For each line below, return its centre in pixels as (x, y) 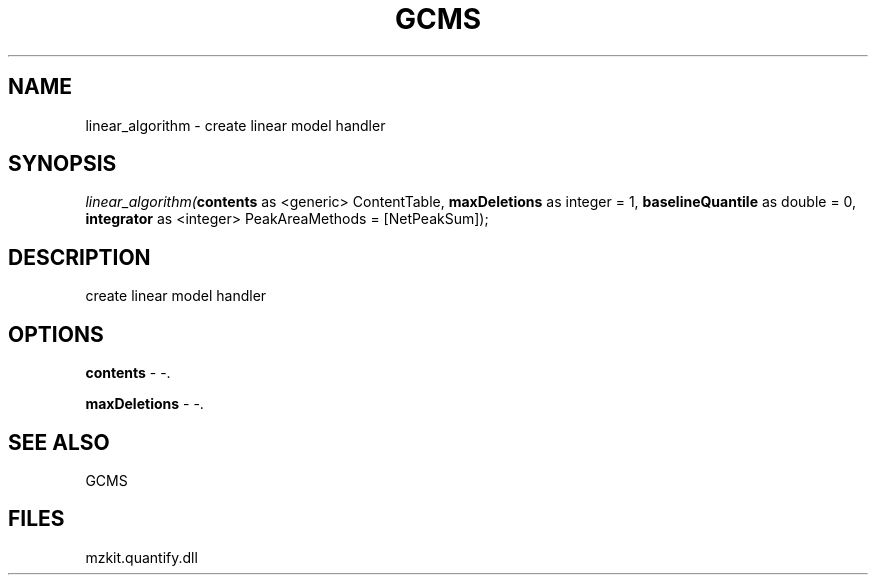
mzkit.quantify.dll (141, 557)
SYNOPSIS (62, 164)
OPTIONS (56, 334)
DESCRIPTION (79, 257)
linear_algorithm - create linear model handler (235, 125)
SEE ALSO (59, 442)
